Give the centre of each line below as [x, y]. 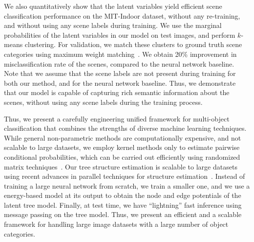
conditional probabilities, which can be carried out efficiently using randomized [122, 157]
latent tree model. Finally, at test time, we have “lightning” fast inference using [123, 205]
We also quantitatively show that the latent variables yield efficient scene [113, 6]
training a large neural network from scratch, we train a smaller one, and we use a [127, 185]
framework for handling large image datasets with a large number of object [116, 224]
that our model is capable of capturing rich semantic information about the [117, 92]
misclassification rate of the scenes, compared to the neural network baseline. [119, 63]
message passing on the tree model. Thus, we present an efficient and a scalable [123, 214]
